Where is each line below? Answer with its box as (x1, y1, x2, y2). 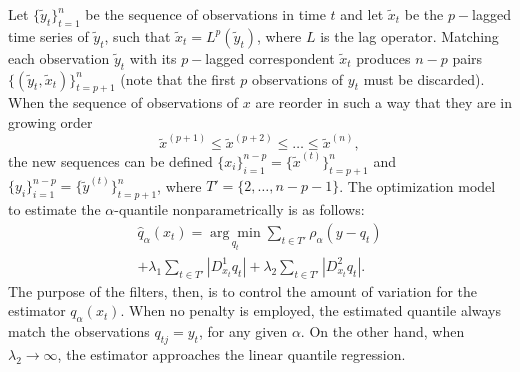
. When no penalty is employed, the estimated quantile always (120, 300, 501, 321)
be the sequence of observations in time (85, 4, 326, 24)
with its (129, 47, 177, 68)
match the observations (8, 321, 150, 342)
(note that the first (120, 68, 236, 89)
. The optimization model (339, 175, 496, 196)
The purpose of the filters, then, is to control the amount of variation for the (8, 280, 478, 301)
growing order (8, 111, 93, 132)
